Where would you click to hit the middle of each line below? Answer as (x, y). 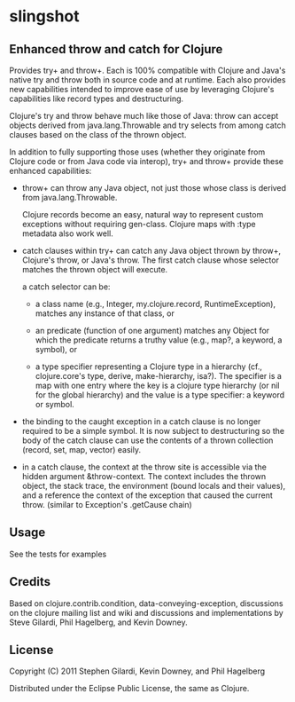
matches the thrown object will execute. (95, 269)
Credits (30, 582)
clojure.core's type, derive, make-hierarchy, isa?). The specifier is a (158, 376)
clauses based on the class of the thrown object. (98, 134)
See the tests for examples (58, 554)
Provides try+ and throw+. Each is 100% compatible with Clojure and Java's (147, 70)
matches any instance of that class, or (105, 313)
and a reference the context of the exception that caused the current (147, 495)
